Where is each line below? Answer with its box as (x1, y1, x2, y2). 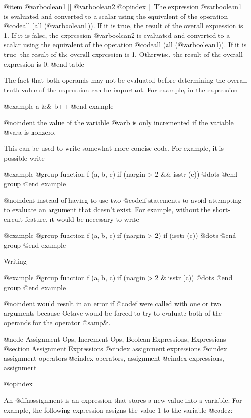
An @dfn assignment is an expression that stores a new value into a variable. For (4, 395, 242, 405)
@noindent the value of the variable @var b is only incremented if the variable (4, 117, 234, 127)
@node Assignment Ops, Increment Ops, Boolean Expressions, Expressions (4, 334, 226, 344)
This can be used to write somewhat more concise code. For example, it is (4, 143, 224, 153)
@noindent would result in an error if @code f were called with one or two (4, 298, 221, 309)
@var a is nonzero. (4, 127, 56, 137)
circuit (4, 214, 23, 224)
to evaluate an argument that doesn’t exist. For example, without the (4, 204, 211, 215)
